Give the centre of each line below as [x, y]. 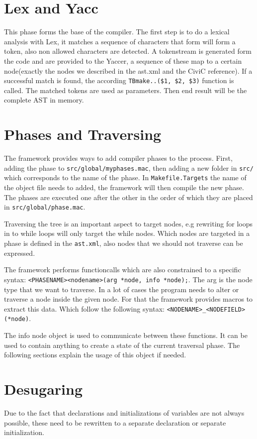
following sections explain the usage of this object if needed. [95, 355]
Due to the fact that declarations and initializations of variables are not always [124, 412]
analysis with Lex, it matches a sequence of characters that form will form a [120, 41]
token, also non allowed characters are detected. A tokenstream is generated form [128, 51]
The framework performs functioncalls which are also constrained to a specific [123, 270]
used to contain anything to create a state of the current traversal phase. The [122, 345]
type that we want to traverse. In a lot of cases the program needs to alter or [122, 289]
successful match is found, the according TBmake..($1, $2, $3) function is [119, 80]
